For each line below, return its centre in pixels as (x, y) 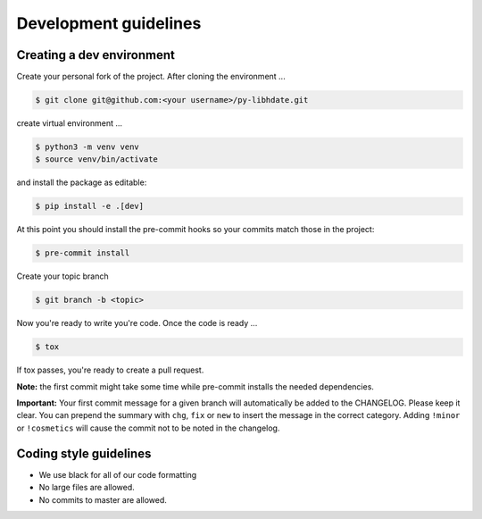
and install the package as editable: (82, 182)
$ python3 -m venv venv (87, 147)
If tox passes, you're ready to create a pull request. (110, 370)
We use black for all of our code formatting (117, 474)
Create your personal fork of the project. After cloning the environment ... (151, 77)
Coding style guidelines (84, 453)
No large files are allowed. (87, 488)
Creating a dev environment (96, 55)
